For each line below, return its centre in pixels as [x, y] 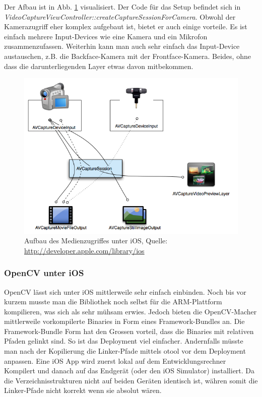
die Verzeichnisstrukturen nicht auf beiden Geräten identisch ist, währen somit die [131, 380]
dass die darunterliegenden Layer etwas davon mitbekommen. [99, 66]
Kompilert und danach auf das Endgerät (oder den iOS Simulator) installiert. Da [129, 371]
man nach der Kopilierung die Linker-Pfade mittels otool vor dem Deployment [125, 351]
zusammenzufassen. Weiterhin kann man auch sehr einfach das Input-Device [122, 46]
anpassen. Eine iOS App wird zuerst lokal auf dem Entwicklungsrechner [115, 360]
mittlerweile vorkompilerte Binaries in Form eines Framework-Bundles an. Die [124, 321]
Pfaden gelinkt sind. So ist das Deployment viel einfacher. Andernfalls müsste [124, 341]
